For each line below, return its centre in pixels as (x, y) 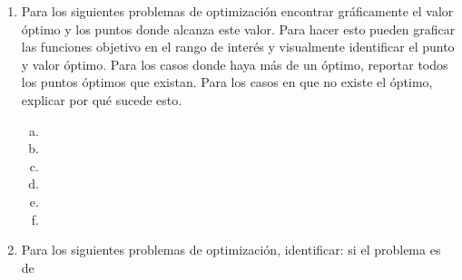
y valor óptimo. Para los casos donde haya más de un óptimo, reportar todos (235, 64)
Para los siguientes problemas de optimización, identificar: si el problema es (231, 250)
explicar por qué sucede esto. (102, 99)
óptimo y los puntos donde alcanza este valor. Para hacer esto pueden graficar (238, 29)
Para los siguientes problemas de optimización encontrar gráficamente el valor (237, 11)
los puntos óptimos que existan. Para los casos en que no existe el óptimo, (227, 82)
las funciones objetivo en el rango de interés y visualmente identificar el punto (238, 47)
